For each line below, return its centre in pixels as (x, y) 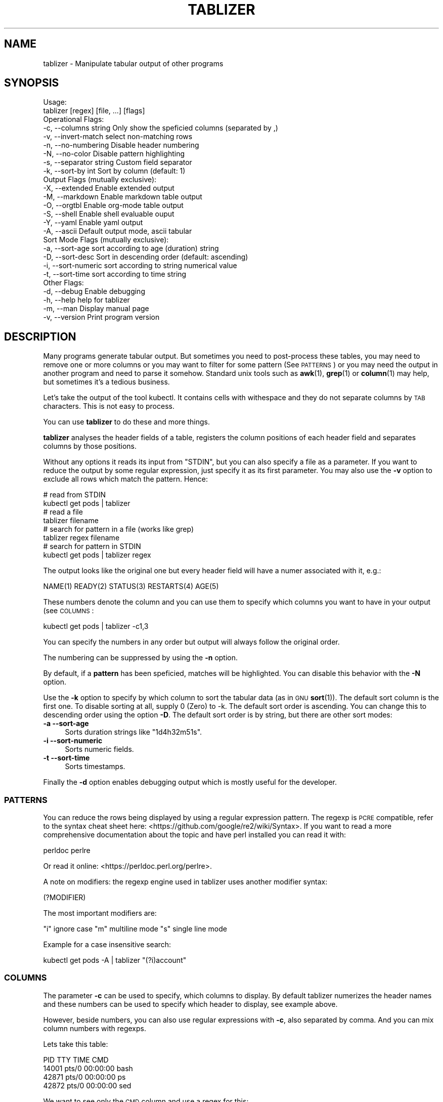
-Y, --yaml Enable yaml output (93, 223)
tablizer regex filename (81, 538)
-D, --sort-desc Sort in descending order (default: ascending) (146, 257)
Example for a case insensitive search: (107, 945)
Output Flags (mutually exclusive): (100, 180)
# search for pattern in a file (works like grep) (119, 529)
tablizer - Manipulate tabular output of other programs (133, 63)
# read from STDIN (75, 495)
